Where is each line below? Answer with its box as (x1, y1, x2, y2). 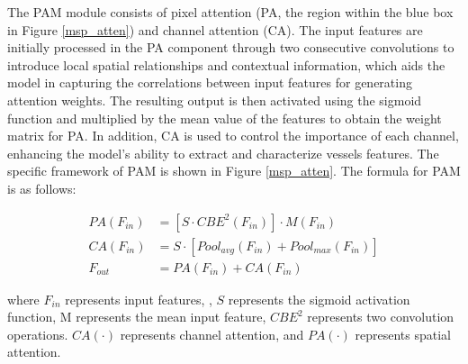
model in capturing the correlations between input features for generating (7, 73, 412, 92)
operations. (7, 324, 68, 343)
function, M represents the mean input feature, (7, 307, 266, 326)
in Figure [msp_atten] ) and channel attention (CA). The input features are (7, 20, 423, 39)
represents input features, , (65, 289, 212, 308)
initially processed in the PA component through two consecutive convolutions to (7, 38, 454, 57)
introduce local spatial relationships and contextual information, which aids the (7, 55, 445, 74)
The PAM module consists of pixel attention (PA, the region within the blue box (7, 3, 454, 21)
